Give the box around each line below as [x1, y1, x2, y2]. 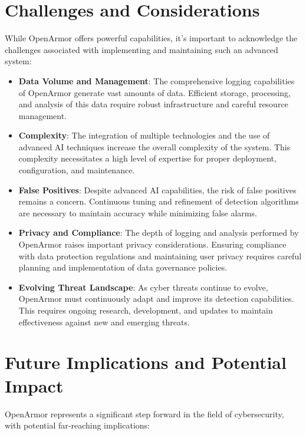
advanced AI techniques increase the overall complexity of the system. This [18, 140, 291, 153]
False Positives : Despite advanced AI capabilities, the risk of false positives [18, 183, 297, 196]
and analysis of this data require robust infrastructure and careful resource [18, 98, 288, 110]
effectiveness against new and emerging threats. [18, 315, 190, 328]
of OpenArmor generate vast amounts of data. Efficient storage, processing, [18, 86, 291, 98]
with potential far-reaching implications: [5, 419, 150, 431]
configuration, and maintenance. [18, 164, 135, 176]
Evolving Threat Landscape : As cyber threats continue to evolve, [18, 281, 268, 293]
